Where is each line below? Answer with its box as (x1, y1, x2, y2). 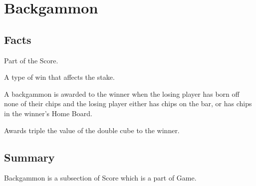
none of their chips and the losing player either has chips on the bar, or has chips (4, 98, 252, 109)
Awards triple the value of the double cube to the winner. (4, 125, 180, 135)
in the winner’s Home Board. (4, 108, 92, 118)
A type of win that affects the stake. (4, 72, 115, 82)
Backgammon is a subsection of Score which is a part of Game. (4, 173, 197, 183)
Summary (4, 149, 55, 165)
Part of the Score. (4, 55, 58, 65)
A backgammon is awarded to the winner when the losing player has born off (4, 88, 240, 99)
